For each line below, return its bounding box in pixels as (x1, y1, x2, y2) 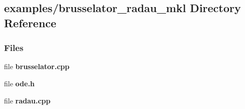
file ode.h (4, 78, 35, 88)
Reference (4, 15, 56, 30)
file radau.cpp (4, 95, 51, 105)
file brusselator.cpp (4, 61, 69, 72)
